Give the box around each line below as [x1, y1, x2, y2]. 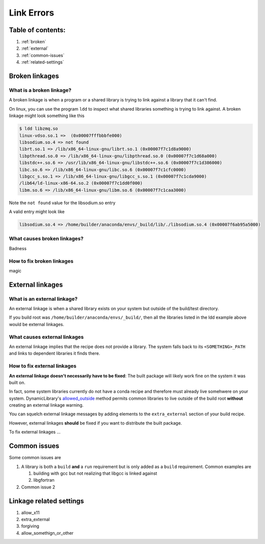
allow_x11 [21, 509, 40, 515]
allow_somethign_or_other [21, 530, 74, 536]
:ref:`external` [21, 45, 49, 51]
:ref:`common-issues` [21, 52, 65, 58]
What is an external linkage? [9, 295, 78, 302]
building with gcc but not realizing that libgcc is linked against [33, 470, 157, 476]
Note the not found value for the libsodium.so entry [9, 200, 115, 206]
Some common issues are [9, 455, 61, 461]
